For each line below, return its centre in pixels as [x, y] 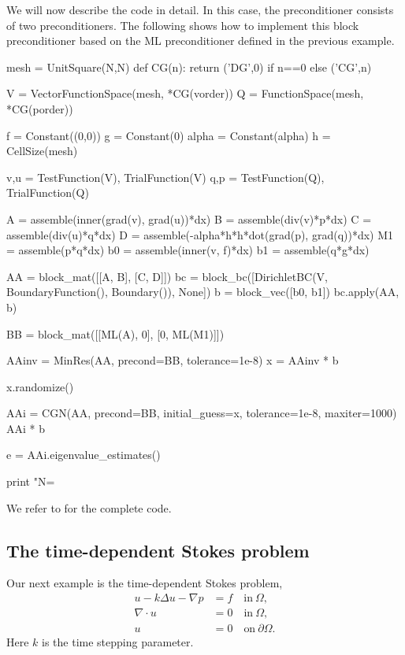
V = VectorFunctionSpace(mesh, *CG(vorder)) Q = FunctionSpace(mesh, [185, 93]
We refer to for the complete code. [89, 507]
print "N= [31, 481]
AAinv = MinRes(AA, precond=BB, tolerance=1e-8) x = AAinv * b [173, 360]
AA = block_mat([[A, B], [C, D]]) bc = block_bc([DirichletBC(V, [167, 276]
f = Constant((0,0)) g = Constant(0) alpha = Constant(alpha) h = [169, 135]
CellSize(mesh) [42, 151]
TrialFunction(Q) [48, 192]
